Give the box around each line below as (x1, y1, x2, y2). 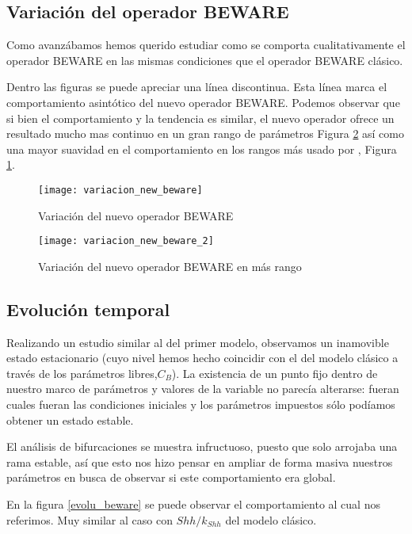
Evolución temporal (6, 296, 170, 321)
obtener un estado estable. (6, 411, 134, 428)
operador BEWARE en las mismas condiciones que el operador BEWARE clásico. (6, 51, 403, 68)
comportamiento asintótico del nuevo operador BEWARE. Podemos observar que (6, 93, 400, 110)
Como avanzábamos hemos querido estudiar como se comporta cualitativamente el (6, 36, 406, 53)
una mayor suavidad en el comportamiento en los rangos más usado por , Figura (6, 140, 397, 157)
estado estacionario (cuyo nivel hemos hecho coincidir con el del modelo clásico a (6, 349, 399, 366)
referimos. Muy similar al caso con (6, 511, 173, 528)
